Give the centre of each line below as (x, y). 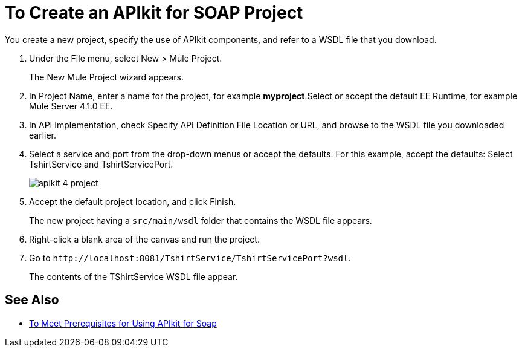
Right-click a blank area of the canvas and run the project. (144, 239)
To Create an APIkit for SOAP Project (154, 13)
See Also (32, 300)
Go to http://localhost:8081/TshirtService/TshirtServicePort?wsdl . (190, 258)
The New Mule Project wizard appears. (106, 77)
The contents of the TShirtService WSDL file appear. (134, 276)
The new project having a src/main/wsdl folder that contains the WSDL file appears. (201, 220)
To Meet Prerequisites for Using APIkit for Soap (123, 323)
